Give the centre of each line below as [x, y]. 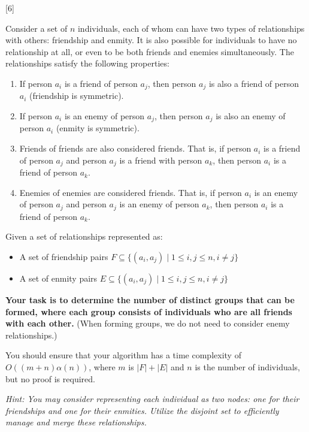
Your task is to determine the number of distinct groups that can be [150, 299]
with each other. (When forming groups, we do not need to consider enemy [148, 323]
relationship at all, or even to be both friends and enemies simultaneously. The [150, 51]
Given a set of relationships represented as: [84, 236]
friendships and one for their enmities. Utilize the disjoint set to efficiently [142, 410]
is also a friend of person [254, 83]
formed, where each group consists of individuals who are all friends [149, 311]
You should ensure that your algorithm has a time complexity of [123, 355]
